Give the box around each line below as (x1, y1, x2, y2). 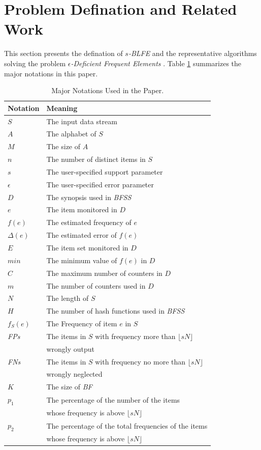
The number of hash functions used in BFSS (46, 305, 185, 316)
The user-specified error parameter (46, 179, 154, 189)
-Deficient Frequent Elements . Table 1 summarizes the (71, 58, 242, 68)
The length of (46, 293, 89, 303)
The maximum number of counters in (46, 267, 162, 278)
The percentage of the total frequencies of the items (46, 420, 208, 431)
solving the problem (4, 58, 66, 68)
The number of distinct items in (46, 154, 146, 164)
